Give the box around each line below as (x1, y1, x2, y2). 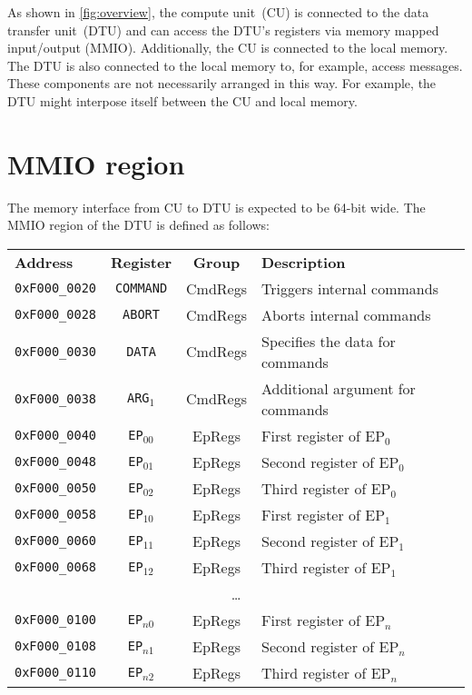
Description (261, 251, 346, 273)
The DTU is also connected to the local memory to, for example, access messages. (7, 55, 463, 74)
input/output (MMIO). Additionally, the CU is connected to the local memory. (7, 38, 448, 57)
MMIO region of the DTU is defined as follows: (7, 215, 270, 234)
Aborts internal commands (261, 303, 431, 325)
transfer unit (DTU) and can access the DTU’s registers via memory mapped (7, 20, 439, 39)
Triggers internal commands (261, 277, 438, 299)
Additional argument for (261, 377, 416, 399)
